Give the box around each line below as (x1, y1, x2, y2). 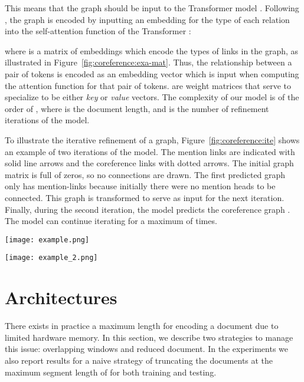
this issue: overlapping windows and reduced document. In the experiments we (5, 343, 288, 355)
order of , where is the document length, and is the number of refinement (5, 102, 269, 114)
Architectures (5, 285, 117, 309)
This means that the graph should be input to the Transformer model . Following (5, 2, 299, 14)
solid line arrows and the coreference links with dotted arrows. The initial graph (5, 157, 294, 169)
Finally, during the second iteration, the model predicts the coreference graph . (5, 203, 290, 215)
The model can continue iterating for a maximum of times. (5, 215, 217, 227)
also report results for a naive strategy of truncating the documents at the (5, 354, 273, 366)
